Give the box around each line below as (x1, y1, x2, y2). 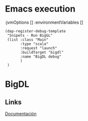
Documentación (5, 110, 37, 117)
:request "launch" (20, 45, 57, 50)
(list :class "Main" (7, 37, 49, 42)
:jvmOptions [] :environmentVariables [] (5, 19, 84, 25)
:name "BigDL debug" (20, 54, 62, 59)
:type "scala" (20, 41, 49, 46)
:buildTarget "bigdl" (20, 50, 64, 55)
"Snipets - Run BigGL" (7, 33, 53, 38)
